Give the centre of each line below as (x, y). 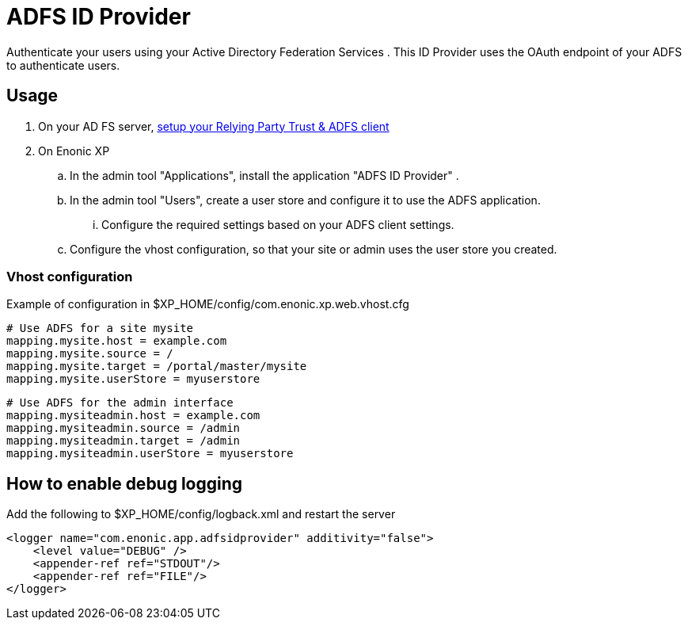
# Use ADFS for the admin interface (120, 403)
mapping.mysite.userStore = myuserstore (133, 379)
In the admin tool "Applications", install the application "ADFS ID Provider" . (264, 175)
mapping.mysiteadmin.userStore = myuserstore (150, 454)
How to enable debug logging (125, 483)
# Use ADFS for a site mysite (100, 328)
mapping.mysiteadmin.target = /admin (124, 441)
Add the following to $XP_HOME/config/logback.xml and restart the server (201, 514)
